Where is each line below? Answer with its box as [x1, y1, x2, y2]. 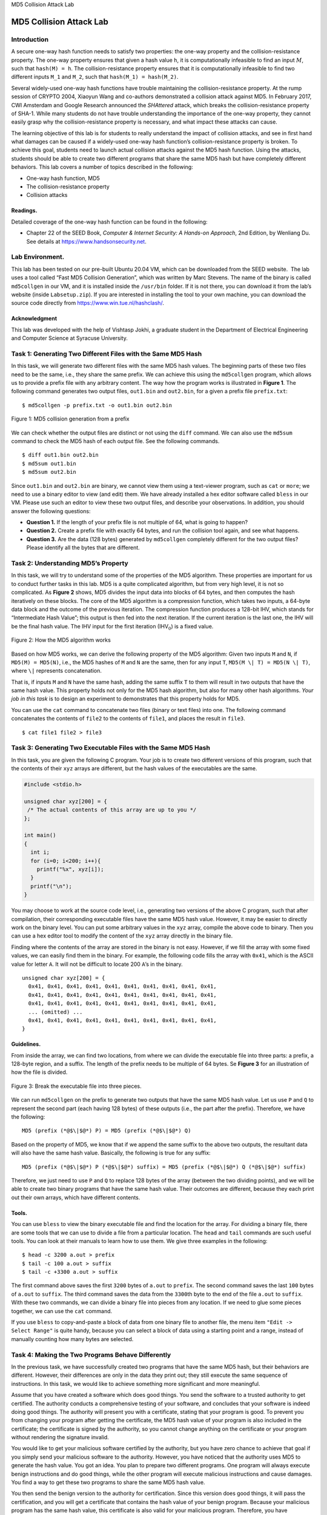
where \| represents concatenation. [11, 667, 102, 674]
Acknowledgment [11, 315, 58, 322]
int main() [24, 832, 56, 839]
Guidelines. [11, 1041, 41, 1048]
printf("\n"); [30, 882, 73, 890]
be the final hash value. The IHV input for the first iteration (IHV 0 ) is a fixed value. [11, 622, 214, 631]
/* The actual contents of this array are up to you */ [27, 807, 197, 813]
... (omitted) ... [28, 1008, 83, 1015]
